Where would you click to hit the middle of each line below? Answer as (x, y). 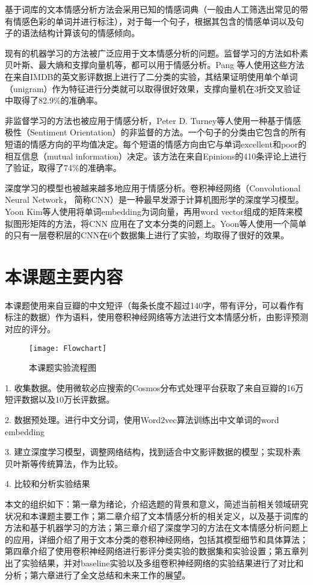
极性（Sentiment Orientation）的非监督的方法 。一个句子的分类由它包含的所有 (156, 132)
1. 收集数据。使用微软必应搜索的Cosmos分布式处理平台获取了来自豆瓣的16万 (154, 387)
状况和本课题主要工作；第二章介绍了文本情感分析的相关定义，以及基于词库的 (156, 515)
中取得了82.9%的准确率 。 (54, 100)
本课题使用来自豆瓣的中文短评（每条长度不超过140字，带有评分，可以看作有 (154, 305)
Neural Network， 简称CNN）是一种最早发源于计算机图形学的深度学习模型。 (154, 200)
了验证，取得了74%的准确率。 (63, 168)
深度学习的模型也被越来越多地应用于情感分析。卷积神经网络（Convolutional (153, 187)
